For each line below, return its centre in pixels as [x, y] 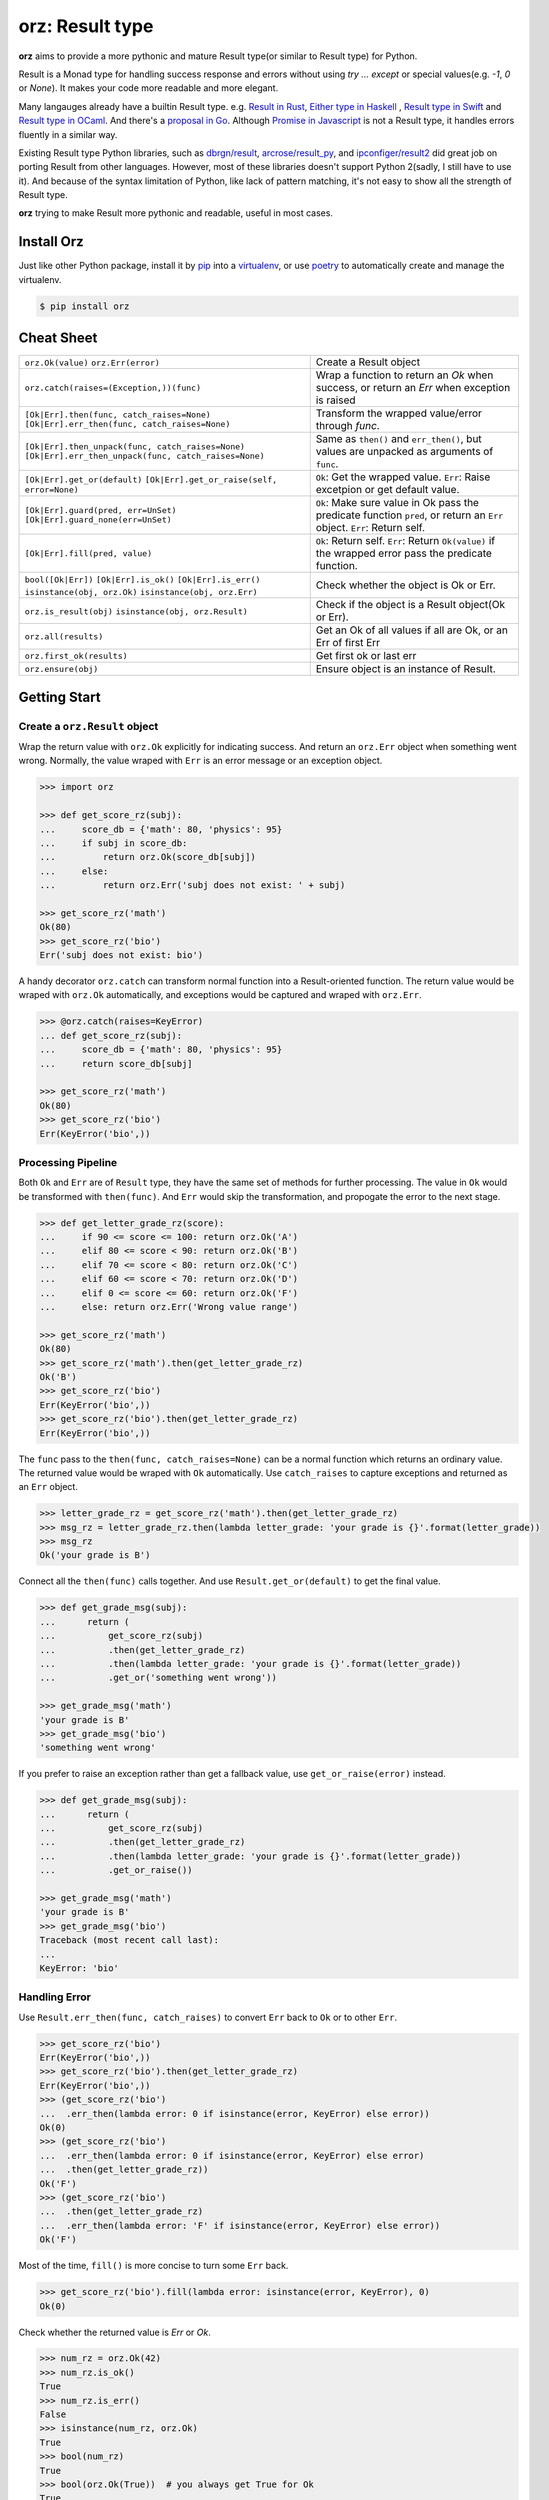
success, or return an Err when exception [413, 388]
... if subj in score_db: [113, 843]
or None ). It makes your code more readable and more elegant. [148, 88]
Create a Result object [367, 362]
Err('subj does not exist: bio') [121, 955]
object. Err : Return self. [370, 528]
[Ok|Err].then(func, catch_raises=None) [118, 415]
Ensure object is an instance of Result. [406, 669]
